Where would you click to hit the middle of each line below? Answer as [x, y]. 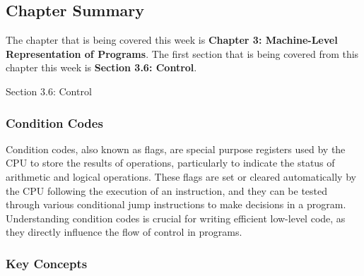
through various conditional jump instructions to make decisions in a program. [176, 204]
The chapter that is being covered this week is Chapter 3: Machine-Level [172, 40]
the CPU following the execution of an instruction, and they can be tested [167, 190]
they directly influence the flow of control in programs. [124, 232]
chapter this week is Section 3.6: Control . [101, 67]
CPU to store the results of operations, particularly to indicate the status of [170, 163]
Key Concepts [47, 263]
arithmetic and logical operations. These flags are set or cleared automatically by [181, 176]
